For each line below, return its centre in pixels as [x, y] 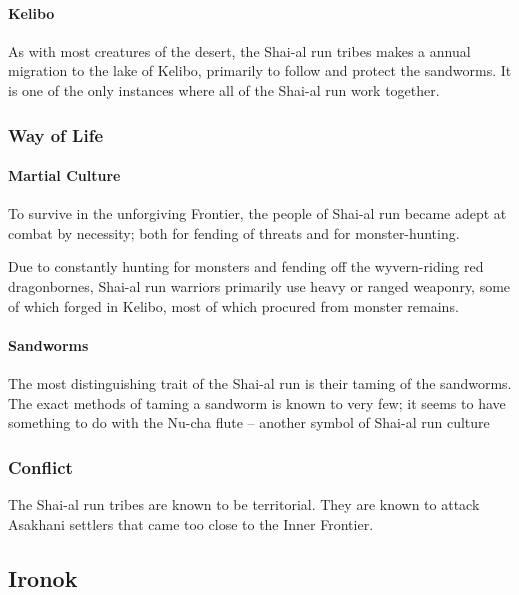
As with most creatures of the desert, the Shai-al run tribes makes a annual [239, 50]
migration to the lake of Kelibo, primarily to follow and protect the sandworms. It [260, 70]
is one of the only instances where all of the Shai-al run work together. [224, 89]
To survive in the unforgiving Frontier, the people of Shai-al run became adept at [257, 213]
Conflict [40, 466]
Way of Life [56, 134]
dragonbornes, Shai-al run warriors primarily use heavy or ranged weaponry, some [259, 286]
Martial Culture [64, 175]
